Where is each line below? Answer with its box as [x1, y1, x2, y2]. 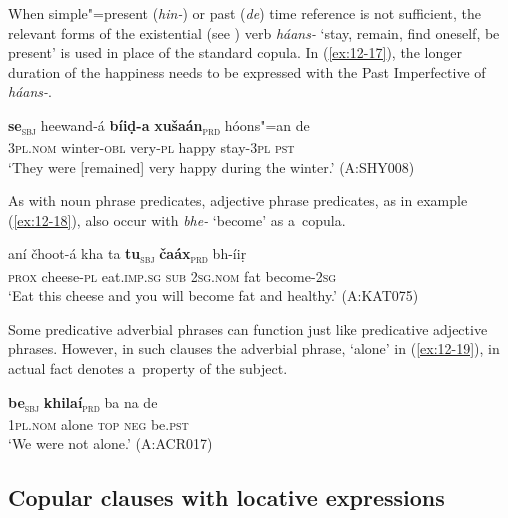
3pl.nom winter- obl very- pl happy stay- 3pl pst [8, 137, 295, 158]
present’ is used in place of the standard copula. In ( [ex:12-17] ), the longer [8, 42, 462, 63]
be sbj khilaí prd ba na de [8, 391, 158, 415]
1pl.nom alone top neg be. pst [8, 413, 189, 434]
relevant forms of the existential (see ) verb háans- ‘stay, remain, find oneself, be [8, 22, 500, 43]
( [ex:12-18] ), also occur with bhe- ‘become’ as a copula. [8, 209, 346, 230]
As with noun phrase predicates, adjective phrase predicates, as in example [8, 190, 468, 211]
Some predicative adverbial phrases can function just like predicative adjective [8, 318, 488, 339]
